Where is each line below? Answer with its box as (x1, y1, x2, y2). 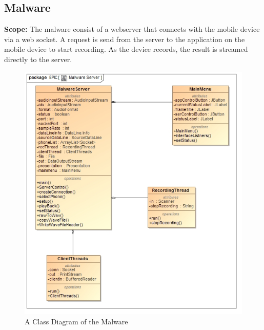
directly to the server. (4, 53, 72, 64)
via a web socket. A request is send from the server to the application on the (4, 33, 245, 44)
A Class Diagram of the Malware (25, 316, 128, 326)
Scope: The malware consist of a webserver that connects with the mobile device (4, 24, 260, 34)
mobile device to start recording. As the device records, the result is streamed (4, 44, 248, 54)
